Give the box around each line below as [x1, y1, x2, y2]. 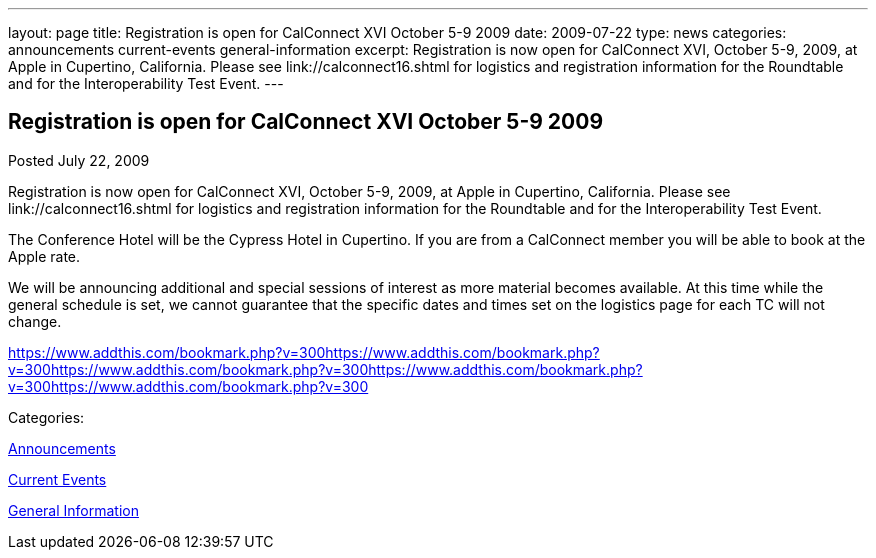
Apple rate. [8, 247, 81, 265]
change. [8, 312, 62, 330]
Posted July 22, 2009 [8, 151, 150, 169]
